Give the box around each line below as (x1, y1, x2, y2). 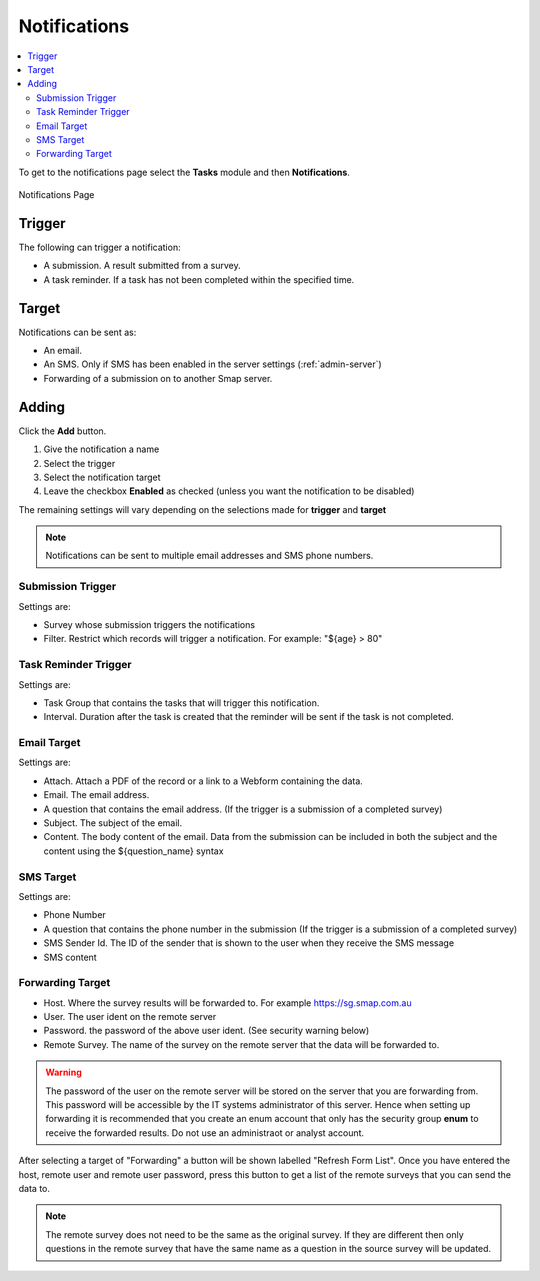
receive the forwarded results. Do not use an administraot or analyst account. (45, 1126, 365, 1139)
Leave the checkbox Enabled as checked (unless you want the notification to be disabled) (43, 485, 415, 497)
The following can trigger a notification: (18, 241, 181, 253)
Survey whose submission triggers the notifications (43, 619, 255, 630)
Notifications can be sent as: (18, 326, 137, 338)
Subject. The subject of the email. (43, 817, 183, 829)
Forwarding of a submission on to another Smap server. (43, 372, 273, 384)
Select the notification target (43, 471, 161, 483)
